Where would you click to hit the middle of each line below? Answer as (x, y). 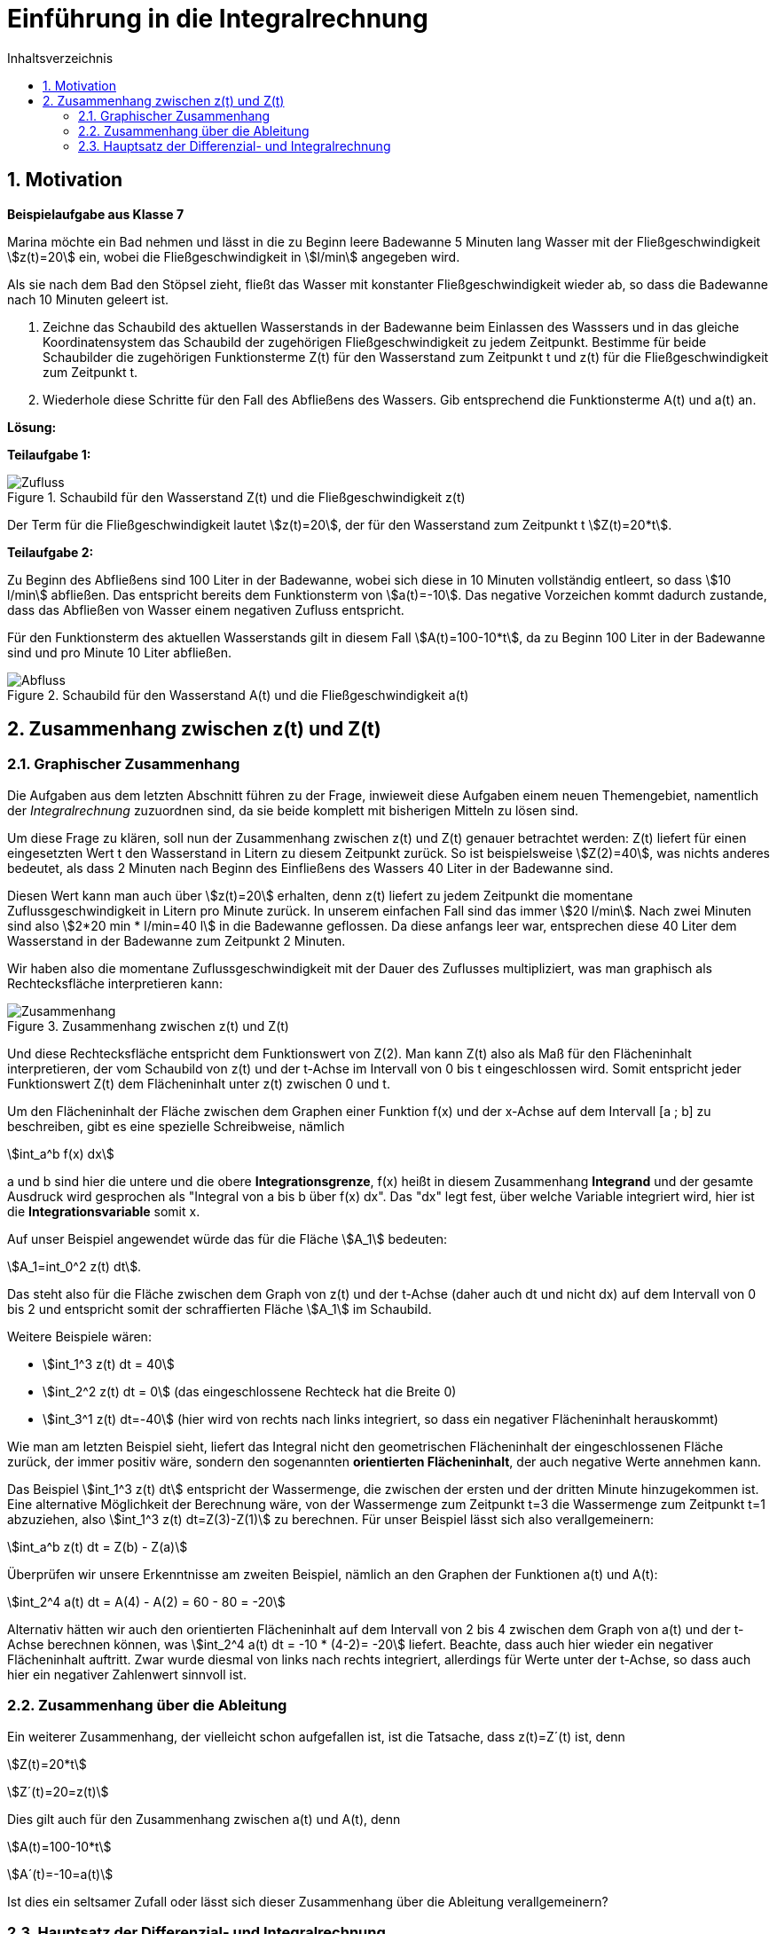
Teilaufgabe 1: (49, 454)
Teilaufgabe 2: (51, 552)
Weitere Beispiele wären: (79, 1336)
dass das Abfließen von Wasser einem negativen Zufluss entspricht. (206, 609)
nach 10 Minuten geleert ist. (88, 299)
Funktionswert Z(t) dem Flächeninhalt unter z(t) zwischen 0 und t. (199, 1083)
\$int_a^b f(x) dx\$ (61, 1153)
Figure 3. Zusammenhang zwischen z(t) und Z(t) (148, 1026)
